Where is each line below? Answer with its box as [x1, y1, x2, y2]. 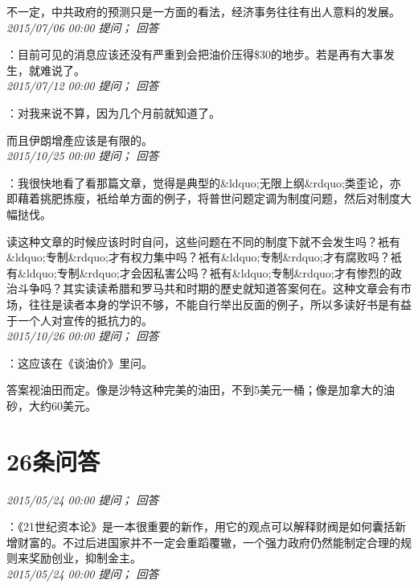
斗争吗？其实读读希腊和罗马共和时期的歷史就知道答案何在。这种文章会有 [17, 280, 400, 297]
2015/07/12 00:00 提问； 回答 [6, 77, 159, 94]
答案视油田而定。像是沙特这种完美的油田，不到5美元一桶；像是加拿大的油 [6, 381, 395, 398]
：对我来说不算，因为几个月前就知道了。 [6, 104, 220, 121]
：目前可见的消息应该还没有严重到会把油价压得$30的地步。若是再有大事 [6, 46, 383, 63]
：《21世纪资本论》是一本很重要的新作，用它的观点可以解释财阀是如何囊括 [6, 518, 395, 535]
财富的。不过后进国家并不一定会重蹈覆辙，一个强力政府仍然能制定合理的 [17, 533, 400, 550]
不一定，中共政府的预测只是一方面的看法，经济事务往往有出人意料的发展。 [6, 3, 400, 19]
